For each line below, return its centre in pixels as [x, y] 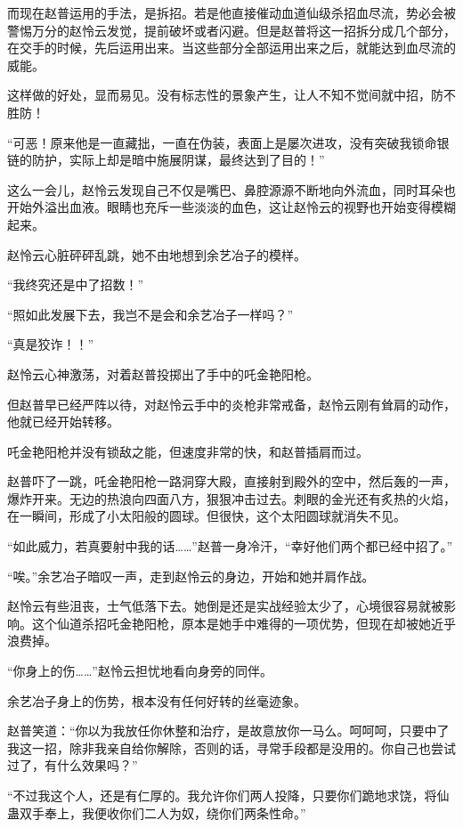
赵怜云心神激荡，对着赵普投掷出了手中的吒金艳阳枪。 [163, 373]
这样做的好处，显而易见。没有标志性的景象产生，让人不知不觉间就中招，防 [225, 95]
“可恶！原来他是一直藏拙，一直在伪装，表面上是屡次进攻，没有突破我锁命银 [228, 142]
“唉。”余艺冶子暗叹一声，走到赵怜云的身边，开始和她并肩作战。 [191, 576]
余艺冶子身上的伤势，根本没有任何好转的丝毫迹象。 [157, 700]
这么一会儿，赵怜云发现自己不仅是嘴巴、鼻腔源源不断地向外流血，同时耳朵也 [231, 189]
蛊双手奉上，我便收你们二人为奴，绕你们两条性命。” [157, 812]
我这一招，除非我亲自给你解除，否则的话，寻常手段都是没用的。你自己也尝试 [231, 747]
